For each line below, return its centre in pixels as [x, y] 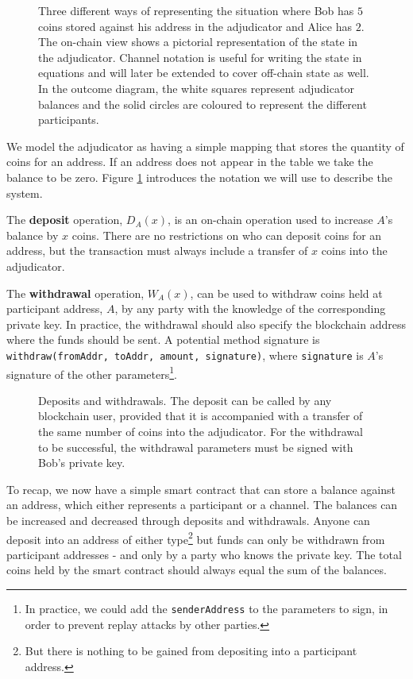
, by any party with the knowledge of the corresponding [250, 309]
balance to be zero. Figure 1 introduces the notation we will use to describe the [199, 177]
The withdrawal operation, [75, 293]
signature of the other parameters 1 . [92, 372]
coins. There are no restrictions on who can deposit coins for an [227, 235]
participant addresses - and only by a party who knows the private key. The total [204, 554]
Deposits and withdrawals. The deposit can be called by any [185, 400]
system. [25, 193]
